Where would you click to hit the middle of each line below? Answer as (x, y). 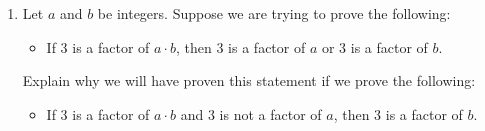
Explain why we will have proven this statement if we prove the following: (249, 80)
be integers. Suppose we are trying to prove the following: (274, 13)
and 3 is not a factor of (251, 113)
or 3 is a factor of (374, 46)
